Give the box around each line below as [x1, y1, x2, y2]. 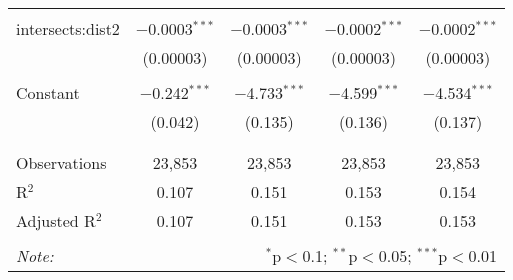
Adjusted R [16, 209, 96, 232]
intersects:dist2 [16, 17, 120, 40]
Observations [16, 151, 107, 174]
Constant [16, 81, 80, 104]
